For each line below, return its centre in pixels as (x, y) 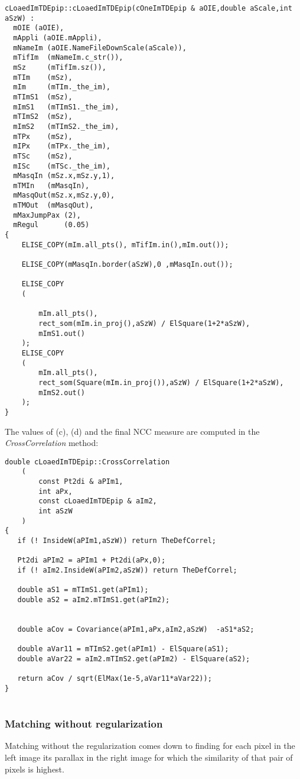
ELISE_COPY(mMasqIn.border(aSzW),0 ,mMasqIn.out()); (127, 265)
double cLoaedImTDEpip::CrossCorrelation (87, 462)
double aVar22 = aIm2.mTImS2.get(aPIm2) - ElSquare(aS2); (134, 659)
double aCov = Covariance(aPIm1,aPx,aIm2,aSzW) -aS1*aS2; (136, 629)
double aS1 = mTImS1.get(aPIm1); (83, 590)
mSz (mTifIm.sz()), (60, 67)
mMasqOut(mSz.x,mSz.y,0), (64, 195)
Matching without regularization (84, 724)
